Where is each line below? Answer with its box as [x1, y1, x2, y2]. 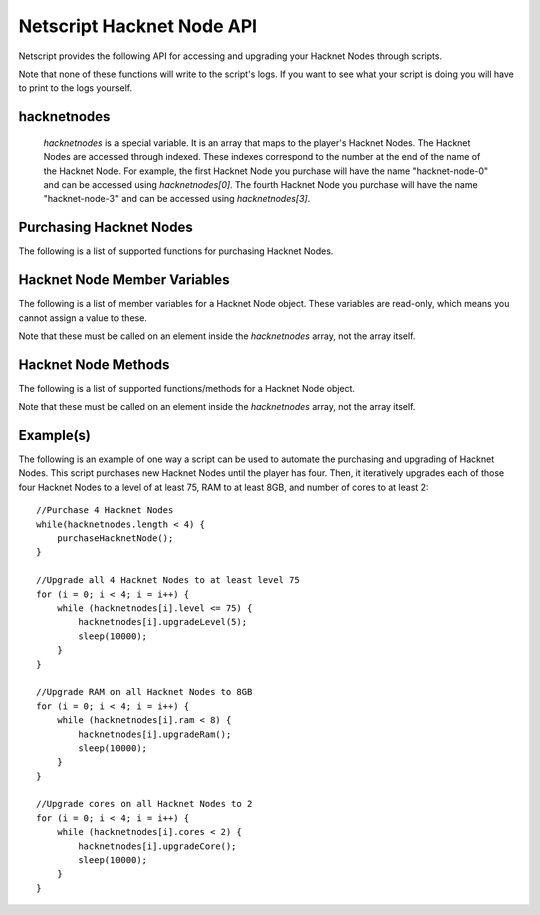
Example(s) [18, 427, 92, 444]
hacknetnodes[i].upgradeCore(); [78, 840, 237, 852]
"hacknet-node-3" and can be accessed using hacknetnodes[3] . [43, 193, 311, 205]
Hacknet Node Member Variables [18, 271, 230, 289]
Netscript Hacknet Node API [18, 15, 258, 37]
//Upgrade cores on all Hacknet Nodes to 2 [36, 798, 253, 810]
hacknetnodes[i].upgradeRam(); [78, 728, 232, 740]
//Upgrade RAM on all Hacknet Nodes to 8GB [36, 686, 253, 698]
